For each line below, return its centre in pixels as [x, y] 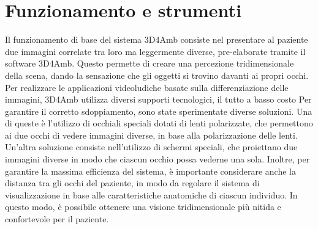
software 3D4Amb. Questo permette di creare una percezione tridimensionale [150, 63]
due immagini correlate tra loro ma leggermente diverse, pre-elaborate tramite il [155, 51]
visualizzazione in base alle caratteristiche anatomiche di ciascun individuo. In [151, 194]
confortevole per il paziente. [57, 219]
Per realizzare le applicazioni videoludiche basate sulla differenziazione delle [147, 87]
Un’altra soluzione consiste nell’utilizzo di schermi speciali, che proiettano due [151, 147]
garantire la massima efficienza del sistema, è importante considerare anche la [150, 171]
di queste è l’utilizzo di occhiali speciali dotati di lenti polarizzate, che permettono [159, 123]
